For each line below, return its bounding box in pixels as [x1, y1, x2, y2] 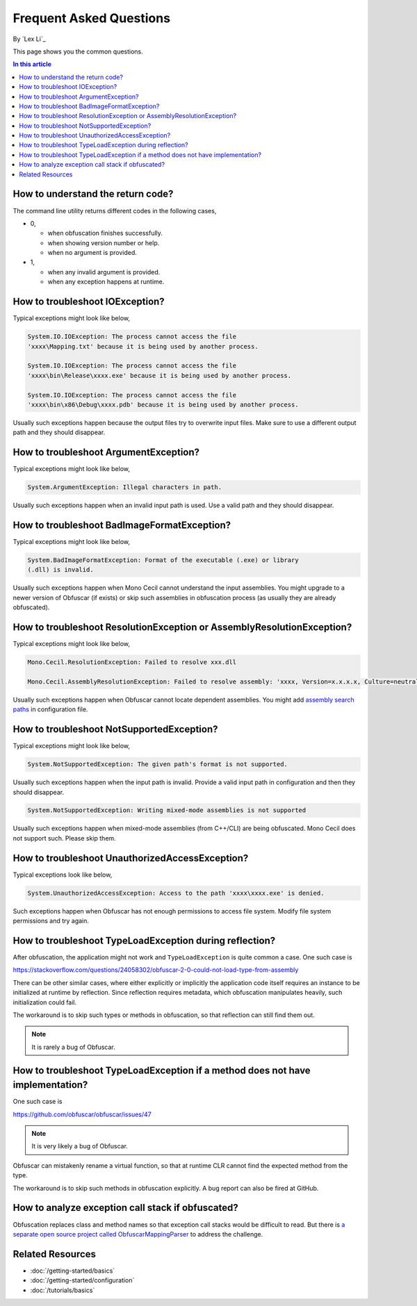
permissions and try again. [13, 917, 90, 925]
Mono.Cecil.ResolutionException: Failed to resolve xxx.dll [27, 659, 237, 666]
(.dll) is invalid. [27, 566, 94, 574]
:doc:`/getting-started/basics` [30, 1266, 115, 1275]
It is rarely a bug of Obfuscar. [31, 1043, 116, 1051]
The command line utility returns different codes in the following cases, [13, 206, 217, 215]
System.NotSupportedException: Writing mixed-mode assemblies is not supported [27, 807, 306, 814]
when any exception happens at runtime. [47, 278, 165, 286]
